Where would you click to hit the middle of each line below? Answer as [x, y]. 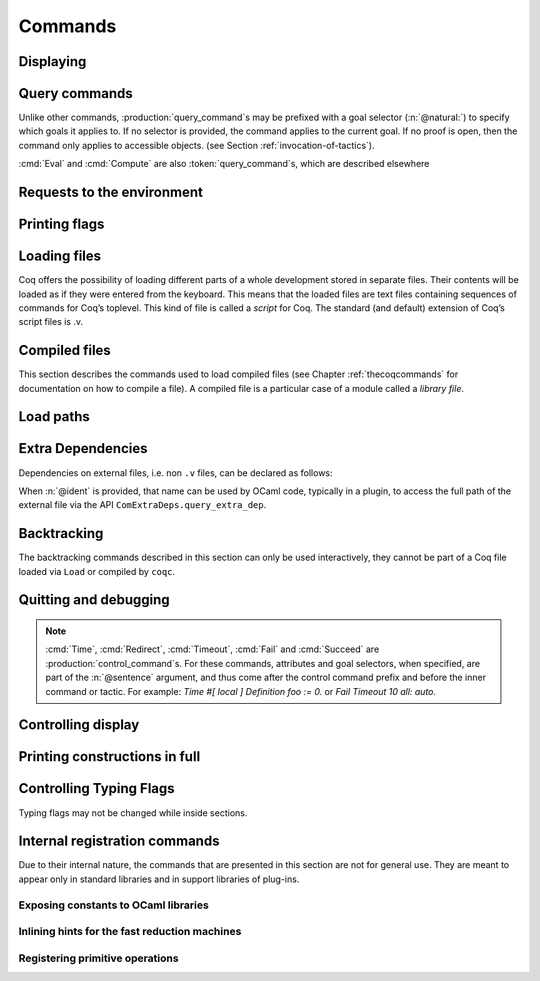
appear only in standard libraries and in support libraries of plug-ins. [159, 879]
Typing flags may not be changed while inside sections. [133, 812]
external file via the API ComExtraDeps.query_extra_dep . [142, 505]
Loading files [60, 256]
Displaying [52, 61]
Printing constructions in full [109, 756]
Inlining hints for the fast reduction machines [130, 932]
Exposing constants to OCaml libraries [113, 905]
